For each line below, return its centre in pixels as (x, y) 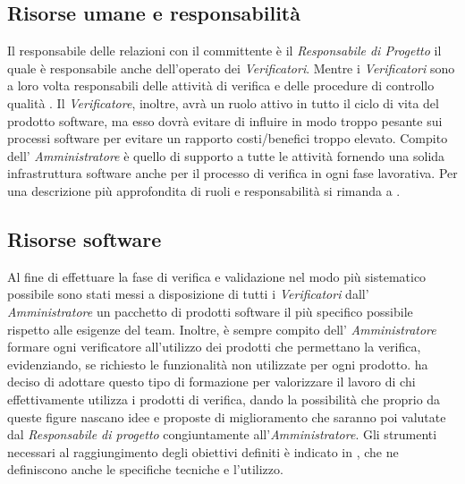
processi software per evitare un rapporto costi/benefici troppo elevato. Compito (228, 138)
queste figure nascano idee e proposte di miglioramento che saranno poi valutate (227, 416)
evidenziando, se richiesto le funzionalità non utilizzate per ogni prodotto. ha (218, 364)
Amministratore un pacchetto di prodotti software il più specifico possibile (210, 311)
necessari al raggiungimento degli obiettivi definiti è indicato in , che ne (203, 451)
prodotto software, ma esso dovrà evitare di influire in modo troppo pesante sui (225, 120)
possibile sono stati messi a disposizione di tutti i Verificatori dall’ (188, 294)
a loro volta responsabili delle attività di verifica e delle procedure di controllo (221, 85)
